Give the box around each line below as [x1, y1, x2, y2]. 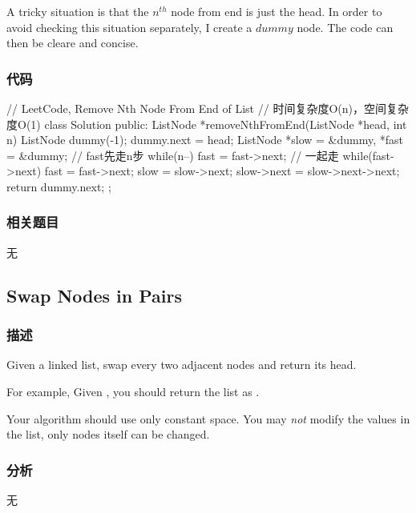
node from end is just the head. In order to [171, 3, 382, 19]
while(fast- [342, 146, 394, 163]
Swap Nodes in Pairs [6, 283, 183, 307]
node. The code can [297, 18, 394, 35]
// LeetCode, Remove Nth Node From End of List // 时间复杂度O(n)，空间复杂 [6, 100, 409, 116]
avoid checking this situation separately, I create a [6, 18, 252, 35]
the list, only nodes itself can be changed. [6, 426, 210, 443]
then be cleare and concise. [6, 34, 139, 51]
